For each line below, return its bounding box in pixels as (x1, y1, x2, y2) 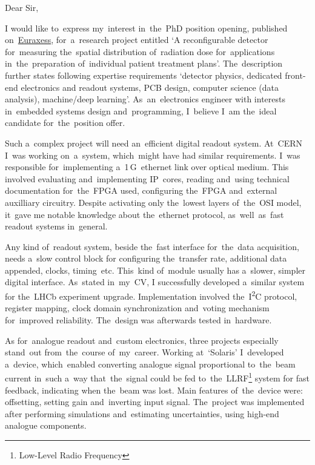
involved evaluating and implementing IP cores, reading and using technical (5, 172, 290, 185)
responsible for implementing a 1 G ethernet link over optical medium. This (5, 160, 289, 173)
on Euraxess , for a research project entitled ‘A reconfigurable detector (5, 33, 268, 46)
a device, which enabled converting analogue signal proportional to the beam (5, 357, 296, 370)
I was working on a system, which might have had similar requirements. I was (5, 148, 300, 161)
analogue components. (5, 419, 87, 432)
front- (285, 68, 306, 81)
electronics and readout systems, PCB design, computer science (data (21, 81, 279, 93)
